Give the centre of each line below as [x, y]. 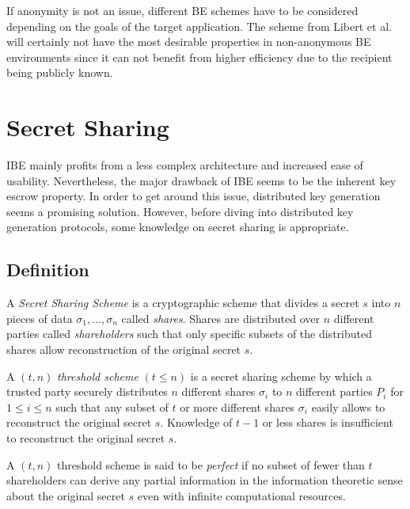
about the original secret [66, 495]
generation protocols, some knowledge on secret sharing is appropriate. [178, 227]
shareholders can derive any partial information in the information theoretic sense [205, 480]
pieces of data [40, 318]
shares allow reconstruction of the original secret [124, 349]
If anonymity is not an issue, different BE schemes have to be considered [182, 10]
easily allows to [348, 406]
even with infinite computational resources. [241, 495]
